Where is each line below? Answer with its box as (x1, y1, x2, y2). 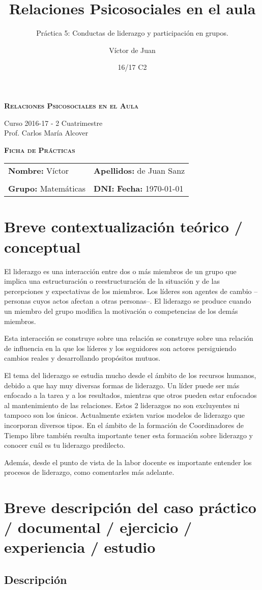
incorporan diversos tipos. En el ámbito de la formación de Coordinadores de (4, 419, 244, 430)
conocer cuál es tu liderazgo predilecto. (4, 440, 125, 450)
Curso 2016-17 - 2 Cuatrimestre (4, 117, 103, 128)
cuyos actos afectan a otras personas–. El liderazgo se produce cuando (33, 296, 251, 306)
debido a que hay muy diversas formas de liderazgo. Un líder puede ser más (4, 380, 240, 390)
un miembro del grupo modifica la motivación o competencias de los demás (4, 305, 238, 316)
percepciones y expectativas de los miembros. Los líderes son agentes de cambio (4, 285, 252, 296)
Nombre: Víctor (8, 165, 69, 177)
